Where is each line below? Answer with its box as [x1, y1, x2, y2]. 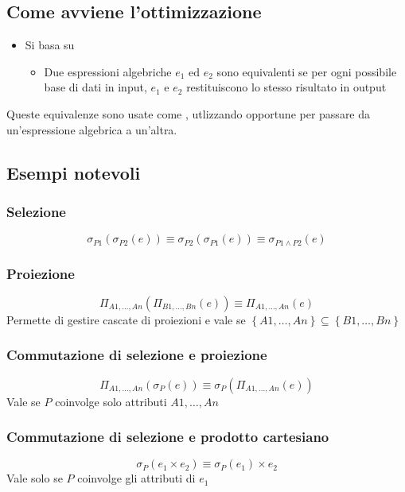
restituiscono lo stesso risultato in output [186, 79, 387, 95]
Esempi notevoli [6, 160, 141, 184]
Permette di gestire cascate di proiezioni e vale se [6, 311, 246, 327]
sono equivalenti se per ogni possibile [216, 63, 397, 79]
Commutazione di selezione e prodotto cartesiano [6, 427, 329, 447]
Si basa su [25, 37, 75, 53]
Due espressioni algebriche [44, 63, 172, 79]
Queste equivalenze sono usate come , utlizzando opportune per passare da [6, 105, 371, 122]
